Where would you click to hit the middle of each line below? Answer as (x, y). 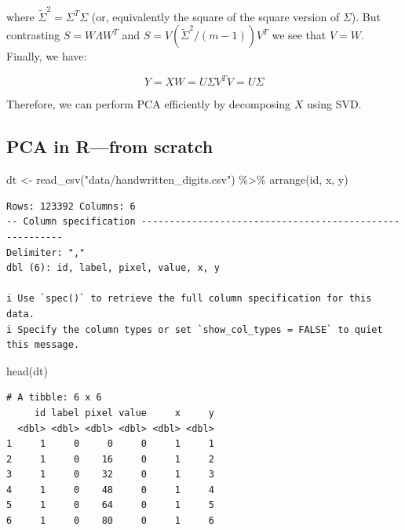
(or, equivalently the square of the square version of (215, 16)
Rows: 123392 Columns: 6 (71, 206)
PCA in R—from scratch (110, 146)
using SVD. (334, 104)
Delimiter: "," (46, 252)
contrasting (33, 35)
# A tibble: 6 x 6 (54, 398)
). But (366, 16)
